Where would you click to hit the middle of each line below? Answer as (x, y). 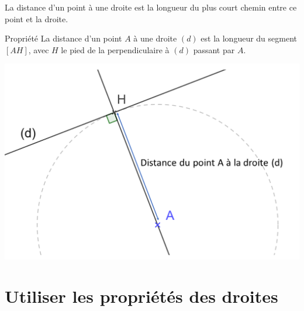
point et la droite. (37, 18)
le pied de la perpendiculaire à (115, 49)
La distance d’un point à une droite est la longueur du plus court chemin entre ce (151, 7)
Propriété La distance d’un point (63, 38)
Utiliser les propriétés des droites (141, 296)
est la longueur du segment (249, 38)
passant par (214, 49)
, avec (39, 49)
